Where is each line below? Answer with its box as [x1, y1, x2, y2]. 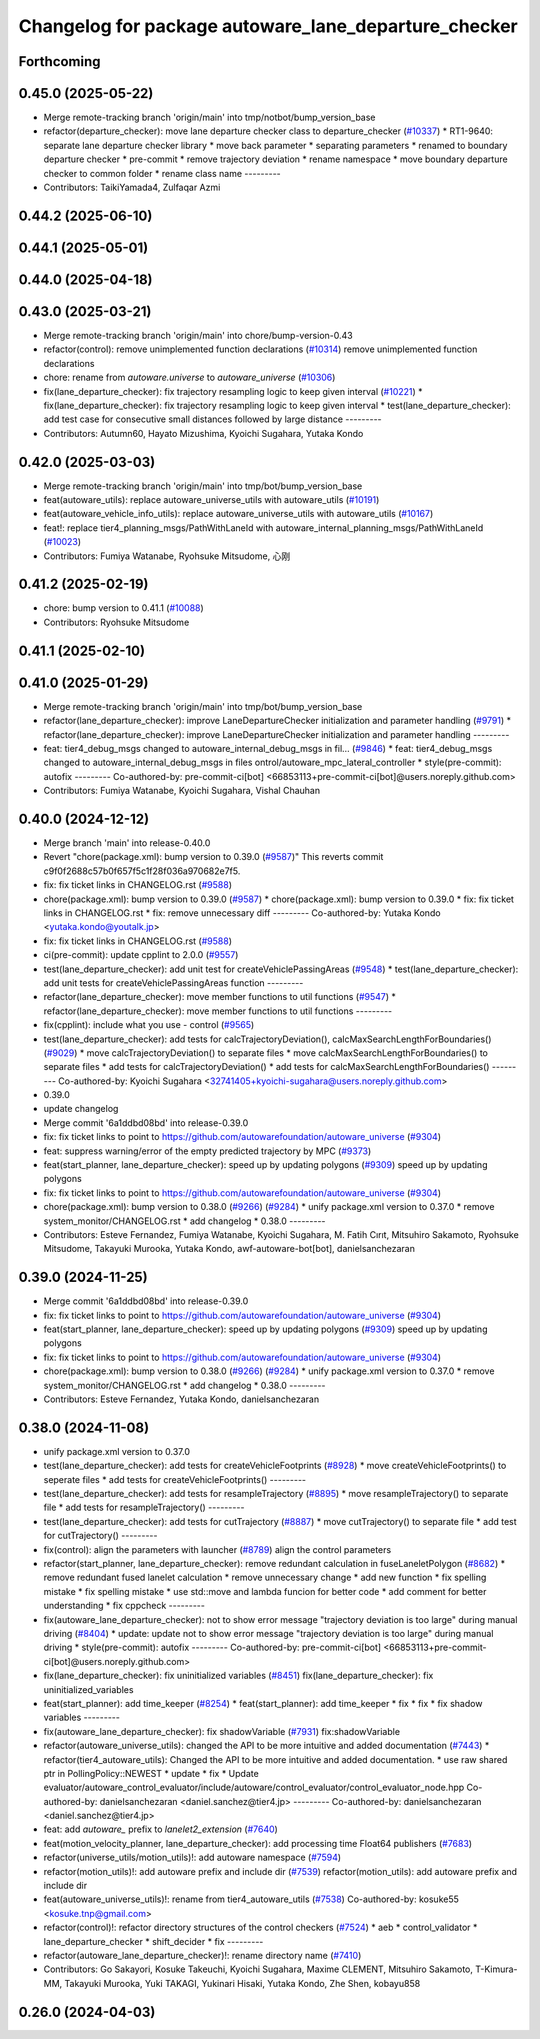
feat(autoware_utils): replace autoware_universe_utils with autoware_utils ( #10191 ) [43, 494, 380, 506]
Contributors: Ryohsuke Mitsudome [43, 616, 190, 628]
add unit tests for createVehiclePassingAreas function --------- [43, 976, 304, 989]
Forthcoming [18, 53, 101, 70]
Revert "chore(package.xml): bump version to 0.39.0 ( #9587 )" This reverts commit [43, 851, 384, 863]
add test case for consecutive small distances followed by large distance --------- [43, 413, 382, 425]
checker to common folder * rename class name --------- [43, 167, 282, 179]
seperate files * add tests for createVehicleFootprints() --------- [43, 1473, 307, 1485]
